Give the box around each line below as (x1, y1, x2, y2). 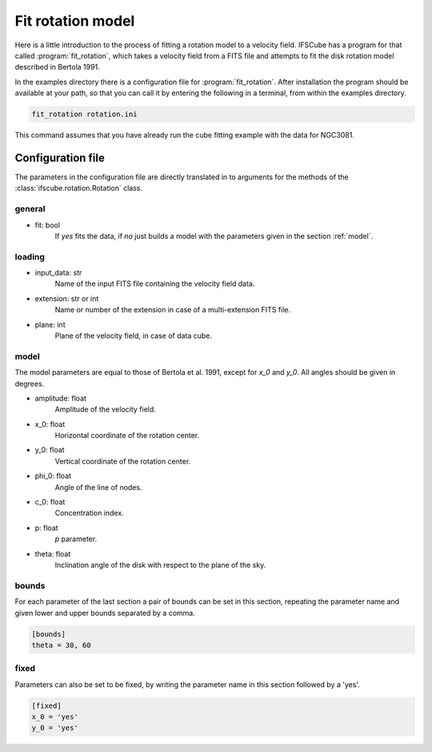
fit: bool (34, 220, 60, 230)
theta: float (34, 549, 71, 558)
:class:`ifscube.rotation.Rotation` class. (14, 183, 143, 193)
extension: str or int (34, 293, 99, 304)
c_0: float (34, 497, 66, 507)
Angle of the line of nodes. (54, 482, 142, 492)
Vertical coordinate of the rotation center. (54, 456, 191, 466)
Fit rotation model (14, 12, 135, 30)
